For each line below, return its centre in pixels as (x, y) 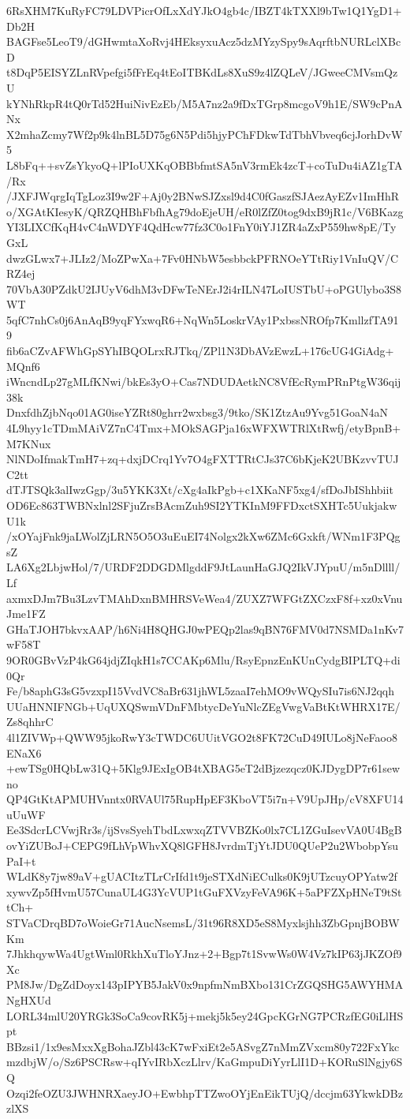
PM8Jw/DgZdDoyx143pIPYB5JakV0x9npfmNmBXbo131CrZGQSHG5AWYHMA (205, 984)
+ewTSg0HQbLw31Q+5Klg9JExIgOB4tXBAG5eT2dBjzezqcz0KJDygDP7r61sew (203, 768)
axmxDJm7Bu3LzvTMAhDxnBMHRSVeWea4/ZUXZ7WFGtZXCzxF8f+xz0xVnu (205, 598)
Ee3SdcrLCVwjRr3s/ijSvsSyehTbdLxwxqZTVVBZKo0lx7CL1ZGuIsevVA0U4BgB (204, 830)
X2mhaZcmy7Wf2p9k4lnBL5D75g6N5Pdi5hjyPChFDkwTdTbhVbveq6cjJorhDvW (205, 134)
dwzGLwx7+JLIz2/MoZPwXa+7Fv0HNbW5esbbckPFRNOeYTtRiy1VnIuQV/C (203, 258)
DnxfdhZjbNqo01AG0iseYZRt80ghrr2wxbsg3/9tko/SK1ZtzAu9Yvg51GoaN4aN (197, 412)
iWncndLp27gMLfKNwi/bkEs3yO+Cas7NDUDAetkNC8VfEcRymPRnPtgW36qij (204, 382)
